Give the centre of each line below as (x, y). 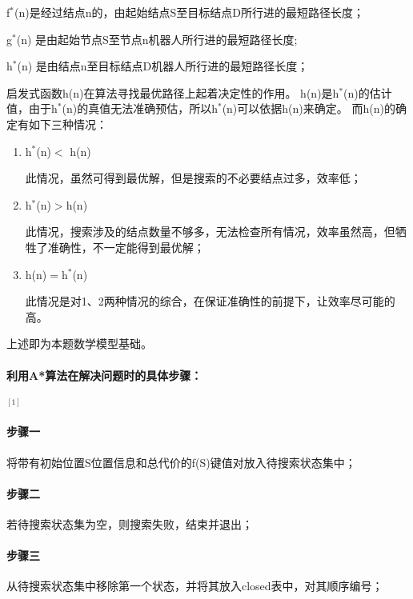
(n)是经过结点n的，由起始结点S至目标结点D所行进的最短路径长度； (189, 12)
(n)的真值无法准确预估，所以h (140, 108)
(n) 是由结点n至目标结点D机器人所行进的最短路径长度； (163, 66)
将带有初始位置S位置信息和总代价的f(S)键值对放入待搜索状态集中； (181, 462)
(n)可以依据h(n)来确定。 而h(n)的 (309, 108)
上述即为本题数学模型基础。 (79, 343)
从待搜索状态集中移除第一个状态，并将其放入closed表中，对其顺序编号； (195, 586)
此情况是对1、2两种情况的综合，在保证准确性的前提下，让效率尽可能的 (210, 301)
